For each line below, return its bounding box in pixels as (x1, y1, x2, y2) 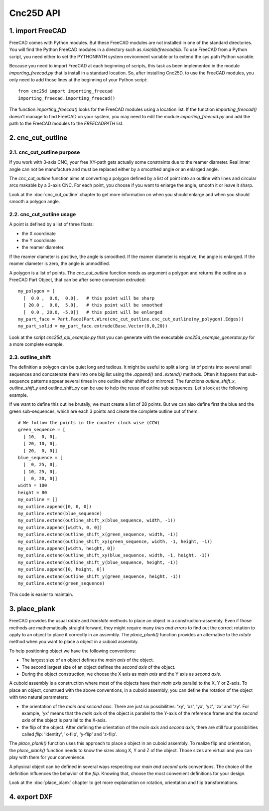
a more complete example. (9, 341, 64, 347)
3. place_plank (9, 604, 56, 613)
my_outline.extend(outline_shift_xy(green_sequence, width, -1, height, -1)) (18, 539, 213, 544)
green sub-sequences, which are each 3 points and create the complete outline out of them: (9, 408, 199, 414)
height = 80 (18, 490, 47, 495)
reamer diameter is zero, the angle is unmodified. (9, 261, 111, 267)
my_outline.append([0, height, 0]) (18, 566, 105, 572)
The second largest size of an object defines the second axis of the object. (21, 664, 176, 670)
